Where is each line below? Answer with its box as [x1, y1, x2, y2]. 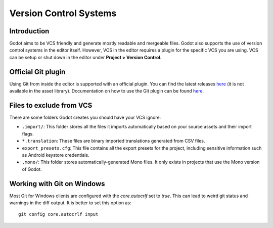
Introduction [9, 27, 50, 35]
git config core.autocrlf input [18, 211, 99, 217]
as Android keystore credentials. [22, 152, 89, 158]
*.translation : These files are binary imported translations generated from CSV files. [22, 138, 205, 144]
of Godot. [22, 166, 42, 172]
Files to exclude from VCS [9, 101, 93, 110]
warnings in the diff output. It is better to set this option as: [9, 200, 131, 206]
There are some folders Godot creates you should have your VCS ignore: [9, 114, 161, 121]
